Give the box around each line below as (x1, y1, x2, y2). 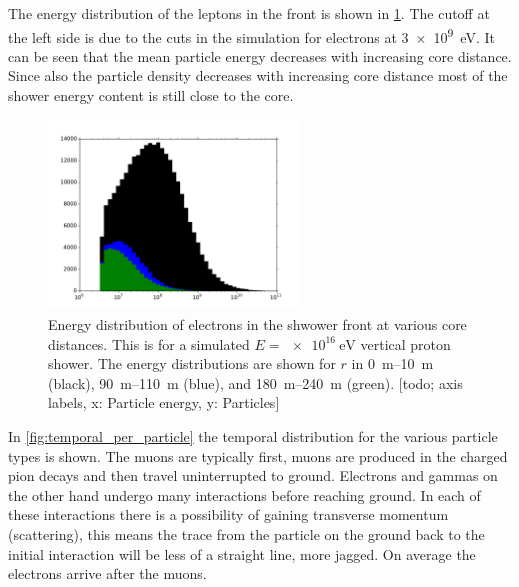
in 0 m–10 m (351, 353, 434, 374)
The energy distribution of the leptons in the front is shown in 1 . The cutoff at (8, 3, 490, 23)
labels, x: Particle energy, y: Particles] (48, 392, 280, 413)
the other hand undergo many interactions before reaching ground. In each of (8, 484, 481, 505)
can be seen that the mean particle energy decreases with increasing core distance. (8, 45, 512, 66)
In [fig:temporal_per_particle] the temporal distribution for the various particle (8, 425, 498, 446)
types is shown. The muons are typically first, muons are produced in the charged (8, 445, 508, 466)
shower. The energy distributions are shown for (48, 353, 336, 374)
